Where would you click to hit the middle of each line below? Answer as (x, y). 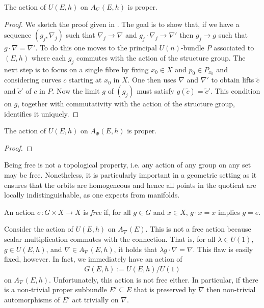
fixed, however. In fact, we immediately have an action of (93, 259)
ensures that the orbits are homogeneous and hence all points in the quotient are (130, 185)
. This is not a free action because (198, 229)
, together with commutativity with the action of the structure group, (126, 104)
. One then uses (152, 80)
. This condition (235, 91)
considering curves (33, 80)
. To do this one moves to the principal (96, 48)
